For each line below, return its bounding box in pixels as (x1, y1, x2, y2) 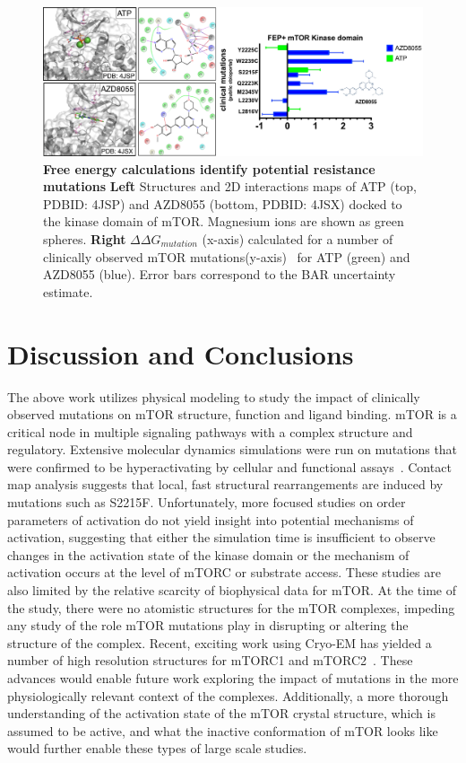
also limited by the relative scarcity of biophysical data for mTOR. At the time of (7, 581, 457, 600)
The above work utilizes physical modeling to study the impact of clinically (7, 387, 420, 406)
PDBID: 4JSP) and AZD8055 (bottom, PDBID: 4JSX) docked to (43, 194, 402, 213)
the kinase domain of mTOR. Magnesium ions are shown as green (43, 212, 404, 231)
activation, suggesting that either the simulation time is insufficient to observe (7, 528, 436, 547)
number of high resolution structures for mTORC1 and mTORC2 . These (7, 651, 413, 670)
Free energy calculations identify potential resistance (43, 159, 375, 178)
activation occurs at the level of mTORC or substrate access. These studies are (7, 563, 441, 582)
